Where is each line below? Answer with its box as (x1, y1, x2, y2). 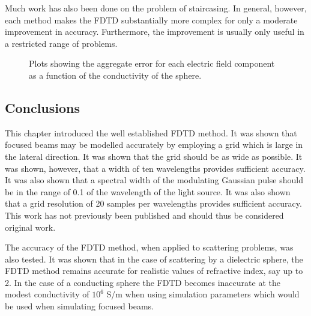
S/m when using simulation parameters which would (106, 288, 300, 300)
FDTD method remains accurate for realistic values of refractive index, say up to (5, 264, 303, 277)
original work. (5, 220, 56, 233)
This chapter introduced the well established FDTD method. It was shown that (5, 126, 297, 139)
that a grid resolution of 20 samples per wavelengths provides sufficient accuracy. (5, 197, 302, 210)
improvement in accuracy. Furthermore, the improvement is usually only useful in (5, 25, 304, 38)
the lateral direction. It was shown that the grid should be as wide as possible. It (5, 150, 303, 162)
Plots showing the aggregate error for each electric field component (29, 57, 275, 70)
